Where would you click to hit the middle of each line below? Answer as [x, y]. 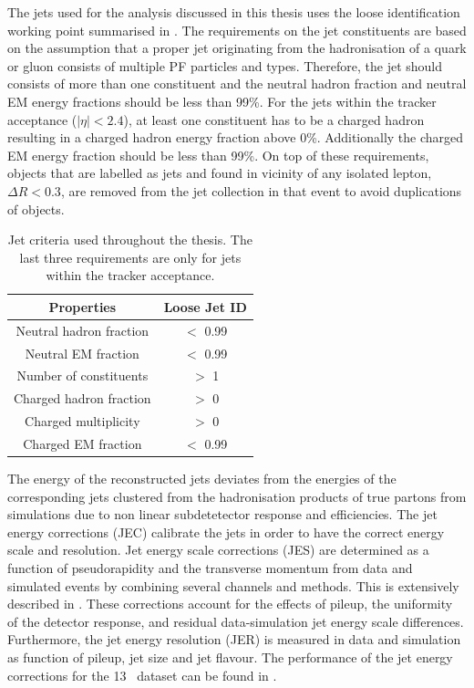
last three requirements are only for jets [130, 257]
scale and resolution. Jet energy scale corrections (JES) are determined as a [218, 550]
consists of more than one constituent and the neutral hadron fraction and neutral [237, 83]
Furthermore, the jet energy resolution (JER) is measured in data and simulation [234, 639]
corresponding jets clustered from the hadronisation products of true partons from [237, 496]
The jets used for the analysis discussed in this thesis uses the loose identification [234, 12]
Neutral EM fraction [82, 353]
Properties [82, 306]
